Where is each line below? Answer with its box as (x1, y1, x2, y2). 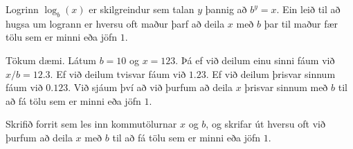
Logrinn (6, 2, 39, 16)
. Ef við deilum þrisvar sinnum (206, 66, 336, 81)
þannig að (205, 2, 247, 16)
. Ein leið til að (276, 2, 341, 16)
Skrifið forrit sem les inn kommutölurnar (6, 117, 177, 131)
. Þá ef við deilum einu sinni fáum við (175, 52, 335, 67)
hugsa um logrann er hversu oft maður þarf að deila (6, 16, 225, 30)
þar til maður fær (264, 16, 338, 30)
